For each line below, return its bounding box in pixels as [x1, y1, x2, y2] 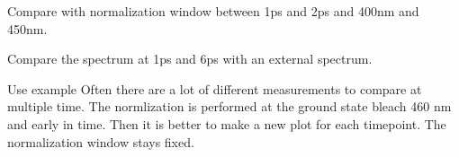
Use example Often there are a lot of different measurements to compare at [7, 79, 422, 98]
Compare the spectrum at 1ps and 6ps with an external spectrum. [7, 49, 373, 68]
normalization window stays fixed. [7, 132, 194, 151]
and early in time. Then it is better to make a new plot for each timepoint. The [7, 114, 446, 133]
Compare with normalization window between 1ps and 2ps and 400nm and [7, 2, 419, 20]
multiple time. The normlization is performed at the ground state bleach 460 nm [7, 97, 452, 116]
